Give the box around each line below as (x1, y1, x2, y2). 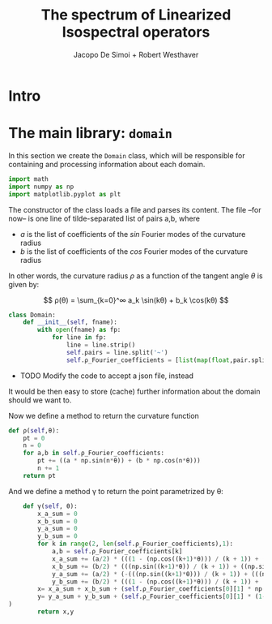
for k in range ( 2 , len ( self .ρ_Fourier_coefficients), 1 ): (37, 540, 233, 549)
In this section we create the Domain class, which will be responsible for (8, 150, 245, 160)
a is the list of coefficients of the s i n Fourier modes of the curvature (19, 229, 246, 239)
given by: (8, 279, 40, 289)
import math (8, 174, 49, 183)
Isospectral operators (62, 23, 210, 41)
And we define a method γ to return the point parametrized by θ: (8, 486, 224, 496)
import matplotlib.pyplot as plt (8, 190, 121, 198)
